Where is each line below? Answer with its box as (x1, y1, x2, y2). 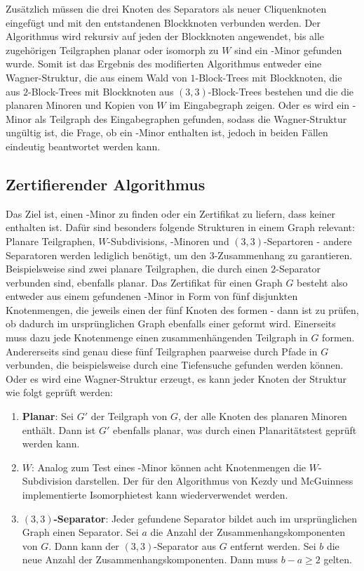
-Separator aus (154, 538, 217, 553)
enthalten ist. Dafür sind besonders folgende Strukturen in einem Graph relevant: (6, 220, 355, 235)
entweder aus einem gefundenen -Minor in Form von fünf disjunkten (6, 289, 298, 303)
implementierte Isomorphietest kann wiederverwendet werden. (22, 487, 288, 502)
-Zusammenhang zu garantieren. (214, 247, 353, 262)
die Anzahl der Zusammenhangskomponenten (150, 525, 345, 539)
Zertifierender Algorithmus (6, 173, 205, 195)
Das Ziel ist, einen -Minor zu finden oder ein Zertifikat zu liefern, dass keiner (6, 206, 336, 221)
